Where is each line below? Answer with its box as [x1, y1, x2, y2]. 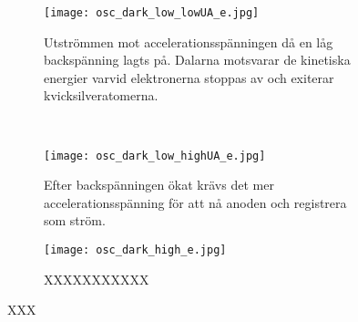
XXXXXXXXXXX [44, 269, 149, 288]
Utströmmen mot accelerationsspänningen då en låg [44, 32, 333, 51]
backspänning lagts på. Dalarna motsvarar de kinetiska [44, 50, 351, 69]
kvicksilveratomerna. [44, 86, 159, 105]
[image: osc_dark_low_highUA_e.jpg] [44, 149, 266, 162]
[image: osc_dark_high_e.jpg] [44, 244, 227, 257]
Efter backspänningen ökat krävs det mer [44, 175, 274, 194]
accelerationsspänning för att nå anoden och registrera [44, 192, 347, 212]
